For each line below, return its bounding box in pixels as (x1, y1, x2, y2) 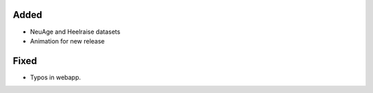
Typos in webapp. (30, 73, 82, 81)
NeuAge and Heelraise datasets (30, 28, 121, 36)
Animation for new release (30, 37, 105, 45)
